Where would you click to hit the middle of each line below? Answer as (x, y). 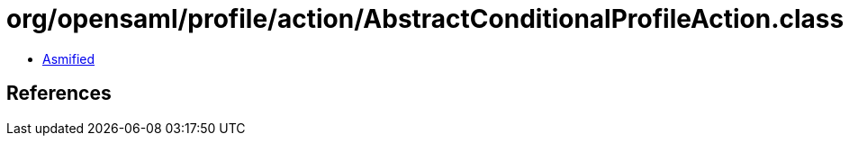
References (59, 94)
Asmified (69, 58)
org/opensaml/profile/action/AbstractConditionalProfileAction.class (425, 19)
